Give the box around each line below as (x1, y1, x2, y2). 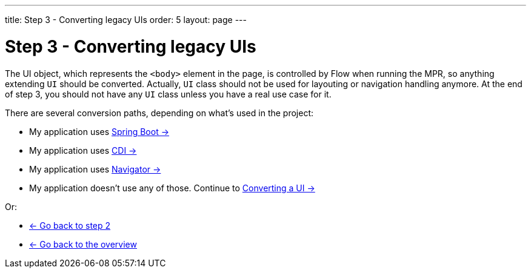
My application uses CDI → (29, 145, 137, 156)
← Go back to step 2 (29, 220, 111, 231)
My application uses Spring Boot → (29, 126, 170, 137)
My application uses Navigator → (29, 163, 161, 174)
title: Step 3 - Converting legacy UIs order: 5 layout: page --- (5, 15, 247, 25)
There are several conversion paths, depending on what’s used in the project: (5, 107, 314, 118)
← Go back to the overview (29, 238, 137, 249)
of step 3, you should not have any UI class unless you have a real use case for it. (5, 88, 332, 99)
